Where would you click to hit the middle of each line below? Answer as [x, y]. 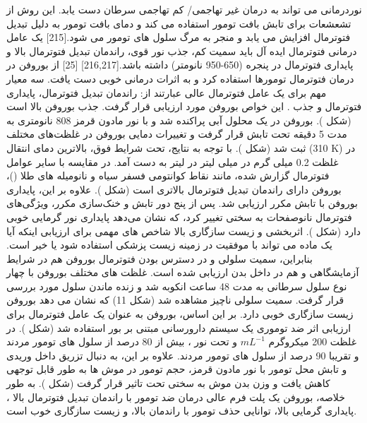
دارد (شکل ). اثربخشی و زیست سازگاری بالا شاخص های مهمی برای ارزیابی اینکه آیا [184, 231]
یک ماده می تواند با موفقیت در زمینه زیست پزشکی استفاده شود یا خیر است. [169, 245]
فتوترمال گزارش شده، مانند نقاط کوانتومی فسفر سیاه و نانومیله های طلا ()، [168, 175]
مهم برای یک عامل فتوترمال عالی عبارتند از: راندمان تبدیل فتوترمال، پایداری [167, 92]
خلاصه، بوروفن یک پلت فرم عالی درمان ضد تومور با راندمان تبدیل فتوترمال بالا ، [176, 397]
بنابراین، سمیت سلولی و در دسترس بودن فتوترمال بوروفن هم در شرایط [160, 258]
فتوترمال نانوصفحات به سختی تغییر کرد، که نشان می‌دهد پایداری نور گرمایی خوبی [179, 216]
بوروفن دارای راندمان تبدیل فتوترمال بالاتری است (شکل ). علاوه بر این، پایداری [174, 189]
